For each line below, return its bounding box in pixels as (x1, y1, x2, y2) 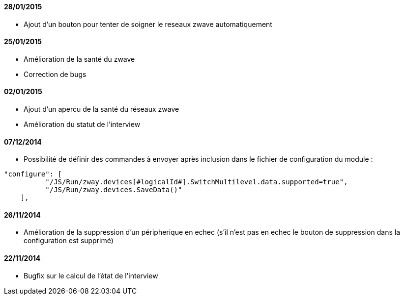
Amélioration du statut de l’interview (24, 120, 141, 129)
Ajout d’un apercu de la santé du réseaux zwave (24, 105, 179, 114)
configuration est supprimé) (24, 236, 114, 245)
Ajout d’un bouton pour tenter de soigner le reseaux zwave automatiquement (24, 20, 272, 28)
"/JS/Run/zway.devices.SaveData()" (45, 186, 182, 194)
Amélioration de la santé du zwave (24, 54, 135, 63)
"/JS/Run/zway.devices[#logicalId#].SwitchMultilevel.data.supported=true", (45, 178, 348, 186)
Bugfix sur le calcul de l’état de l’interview (24, 271, 158, 280)
